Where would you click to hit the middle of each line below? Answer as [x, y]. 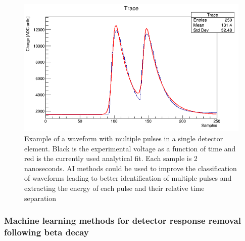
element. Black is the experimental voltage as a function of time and [130, 148]
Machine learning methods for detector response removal [122, 220]
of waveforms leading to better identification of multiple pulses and [128, 178]
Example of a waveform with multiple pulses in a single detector [124, 138]
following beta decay [46, 232]
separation [40, 198]
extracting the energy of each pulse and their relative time [114, 188]
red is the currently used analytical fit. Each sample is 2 [111, 158]
